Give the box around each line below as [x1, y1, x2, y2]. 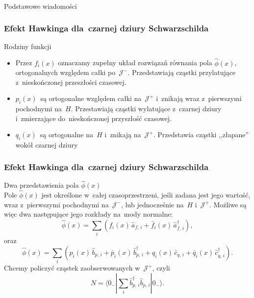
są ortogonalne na [40, 129, 93, 140]
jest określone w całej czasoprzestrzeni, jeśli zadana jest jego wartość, [41, 190, 251, 200]
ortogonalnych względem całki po [15, 67, 116, 77]
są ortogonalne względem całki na [40, 93, 142, 103]
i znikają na [104, 129, 141, 140]
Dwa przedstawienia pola [4, 180, 79, 190]
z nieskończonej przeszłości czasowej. [15, 76, 127, 87]
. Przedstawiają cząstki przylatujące [127, 67, 236, 77]
